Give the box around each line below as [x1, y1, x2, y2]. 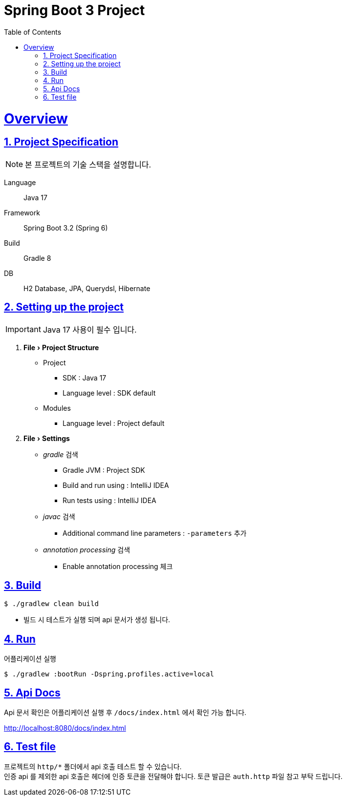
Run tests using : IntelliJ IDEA [63, 496, 156, 505]
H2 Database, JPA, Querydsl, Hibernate [23, 284, 151, 293]
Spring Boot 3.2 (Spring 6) [23, 223, 108, 232]
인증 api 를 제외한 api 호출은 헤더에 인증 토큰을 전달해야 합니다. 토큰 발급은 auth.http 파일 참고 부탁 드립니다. [4, 772, 343, 780]
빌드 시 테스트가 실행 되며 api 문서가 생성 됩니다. [23, 615, 171, 624]
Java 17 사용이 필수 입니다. [43, 324, 137, 335]
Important [5, 324, 41, 334]
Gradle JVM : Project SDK [63, 465, 145, 474]
